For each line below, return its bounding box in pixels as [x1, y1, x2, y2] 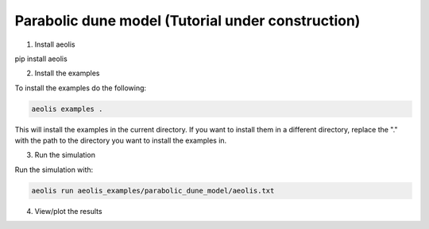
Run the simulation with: [14, 165, 94, 174]
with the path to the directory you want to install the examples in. [14, 135, 227, 146]
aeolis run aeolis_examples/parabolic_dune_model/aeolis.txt [31, 186, 275, 195]
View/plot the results [34, 206, 102, 216]
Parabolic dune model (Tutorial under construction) [14, 12, 361, 29]
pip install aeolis [14, 54, 68, 63]
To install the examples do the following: [14, 83, 147, 93]
